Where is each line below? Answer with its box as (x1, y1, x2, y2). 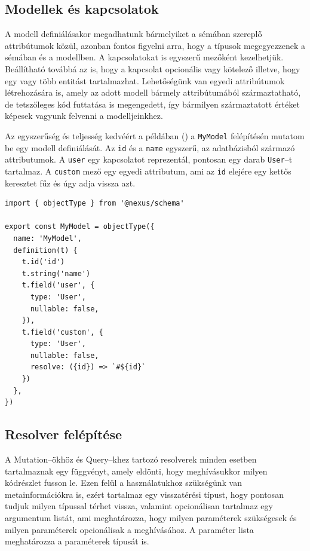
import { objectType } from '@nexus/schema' (5, 199, 185, 208)
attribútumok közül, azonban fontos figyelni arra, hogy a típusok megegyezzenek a (5, 39, 306, 51)
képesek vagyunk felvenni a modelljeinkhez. (5, 109, 163, 122)
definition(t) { (13, 246, 78, 255)
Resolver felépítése (5, 425, 122, 443)
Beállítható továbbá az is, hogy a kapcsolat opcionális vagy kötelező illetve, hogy (5, 62, 300, 75)
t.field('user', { (22, 281, 95, 290)
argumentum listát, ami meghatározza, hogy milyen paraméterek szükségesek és (5, 512, 297, 524)
